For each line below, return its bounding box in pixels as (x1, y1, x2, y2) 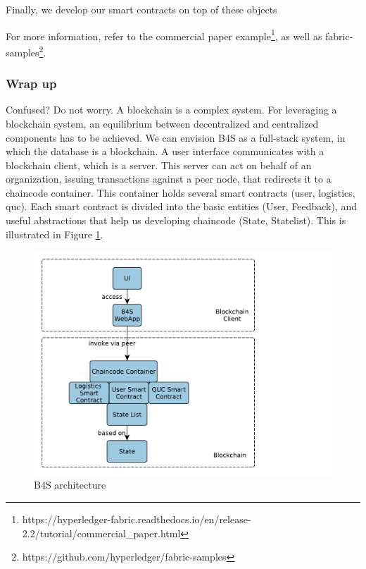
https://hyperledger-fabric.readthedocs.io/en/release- (22, 512, 251, 527)
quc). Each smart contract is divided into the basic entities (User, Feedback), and (6, 199, 358, 214)
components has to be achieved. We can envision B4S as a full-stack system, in (6, 130, 346, 145)
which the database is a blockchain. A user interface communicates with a (6, 144, 324, 159)
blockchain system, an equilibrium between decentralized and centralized (6, 116, 319, 130)
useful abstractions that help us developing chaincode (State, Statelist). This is (6, 213, 346, 228)
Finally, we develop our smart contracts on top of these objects (6, 2, 277, 16)
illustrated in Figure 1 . (6, 226, 103, 241)
